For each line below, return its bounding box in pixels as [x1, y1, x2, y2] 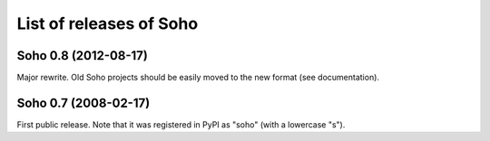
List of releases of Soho [16, 14, 199, 33]
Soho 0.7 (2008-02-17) [16, 95, 151, 110]
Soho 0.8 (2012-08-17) [16, 48, 149, 63]
